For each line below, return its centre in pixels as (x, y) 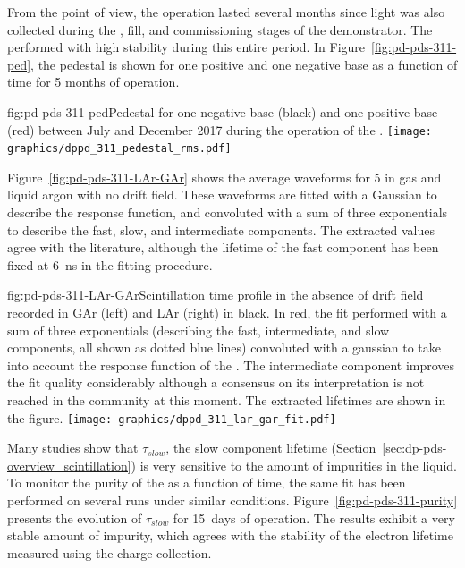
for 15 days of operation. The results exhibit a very (314, 517)
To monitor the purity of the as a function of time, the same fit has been (207, 483)
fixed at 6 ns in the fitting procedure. (110, 264)
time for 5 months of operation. (93, 82)
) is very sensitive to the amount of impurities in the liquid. (294, 465)
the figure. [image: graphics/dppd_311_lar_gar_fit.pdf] (172, 417)
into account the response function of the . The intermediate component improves (231, 365)
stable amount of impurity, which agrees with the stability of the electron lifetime (230, 535)
